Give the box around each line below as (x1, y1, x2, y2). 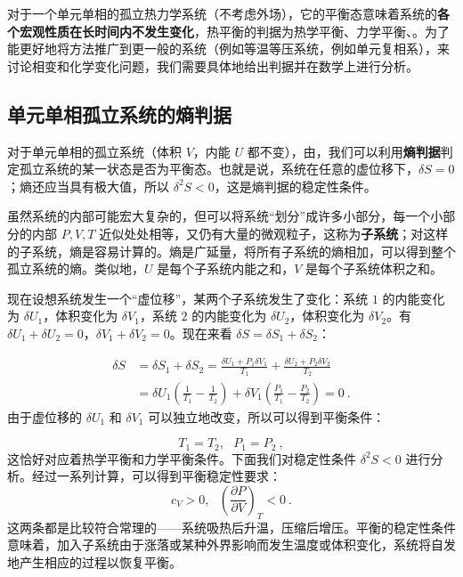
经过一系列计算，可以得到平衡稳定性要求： (31, 467, 281, 485)
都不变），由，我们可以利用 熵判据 (247, 142, 441, 160)
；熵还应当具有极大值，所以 (7, 176, 169, 195)
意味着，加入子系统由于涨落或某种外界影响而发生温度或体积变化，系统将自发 (7, 535, 456, 554)
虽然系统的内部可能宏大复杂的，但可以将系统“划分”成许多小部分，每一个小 (7, 207, 443, 225)
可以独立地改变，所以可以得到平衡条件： (148, 407, 386, 426)
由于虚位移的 (7, 407, 82, 426)
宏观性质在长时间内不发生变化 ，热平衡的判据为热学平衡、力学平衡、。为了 (19, 21, 450, 40)
